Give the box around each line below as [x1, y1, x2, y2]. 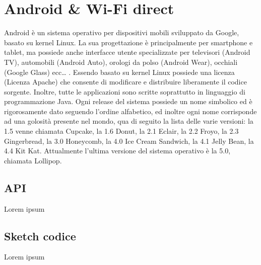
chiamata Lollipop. [4, 155, 62, 165]
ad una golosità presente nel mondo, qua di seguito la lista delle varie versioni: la [4, 116, 253, 126]
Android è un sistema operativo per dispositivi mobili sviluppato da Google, [4, 27, 239, 38]
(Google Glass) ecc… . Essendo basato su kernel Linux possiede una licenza [4, 66, 235, 77]
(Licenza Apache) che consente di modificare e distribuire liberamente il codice [4, 76, 247, 87]
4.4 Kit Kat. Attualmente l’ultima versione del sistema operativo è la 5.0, [4, 145, 231, 156]
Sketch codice [4, 228, 76, 243]
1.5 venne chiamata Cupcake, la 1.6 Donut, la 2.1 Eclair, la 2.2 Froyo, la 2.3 [4, 126, 239, 136]
